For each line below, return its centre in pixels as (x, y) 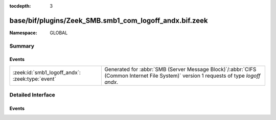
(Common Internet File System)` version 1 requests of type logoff (182, 76)
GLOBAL (59, 33)
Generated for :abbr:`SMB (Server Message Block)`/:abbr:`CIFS (180, 69)
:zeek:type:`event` (34, 79)
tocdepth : (20, 6)
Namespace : (24, 33)
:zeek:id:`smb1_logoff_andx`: (47, 73)
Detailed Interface (32, 95)
